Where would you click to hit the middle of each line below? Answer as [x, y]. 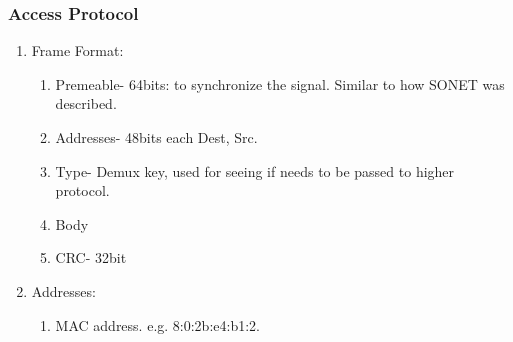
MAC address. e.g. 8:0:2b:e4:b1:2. [157, 324]
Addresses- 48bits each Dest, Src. [156, 137]
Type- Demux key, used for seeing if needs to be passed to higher [255, 170]
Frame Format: [77, 50]
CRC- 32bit [91, 257]
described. [86, 103]
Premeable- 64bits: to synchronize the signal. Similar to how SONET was [280, 83]
